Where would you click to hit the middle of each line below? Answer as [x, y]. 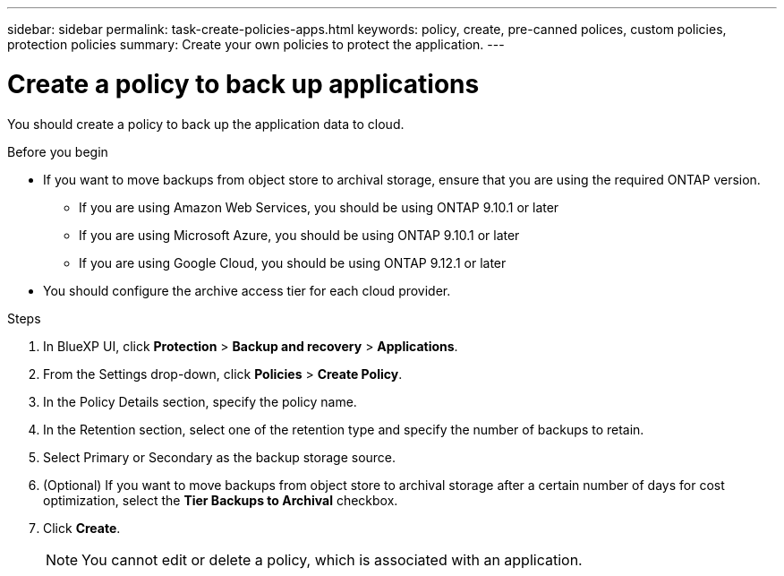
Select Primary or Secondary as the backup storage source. [220, 457]
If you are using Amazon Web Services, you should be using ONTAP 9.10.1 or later [319, 207]
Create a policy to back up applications [243, 84]
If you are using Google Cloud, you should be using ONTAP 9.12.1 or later [293, 262]
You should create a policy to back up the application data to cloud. [206, 124]
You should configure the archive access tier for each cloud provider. [247, 290]
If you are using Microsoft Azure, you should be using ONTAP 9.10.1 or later [299, 235]
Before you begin [58, 151]
